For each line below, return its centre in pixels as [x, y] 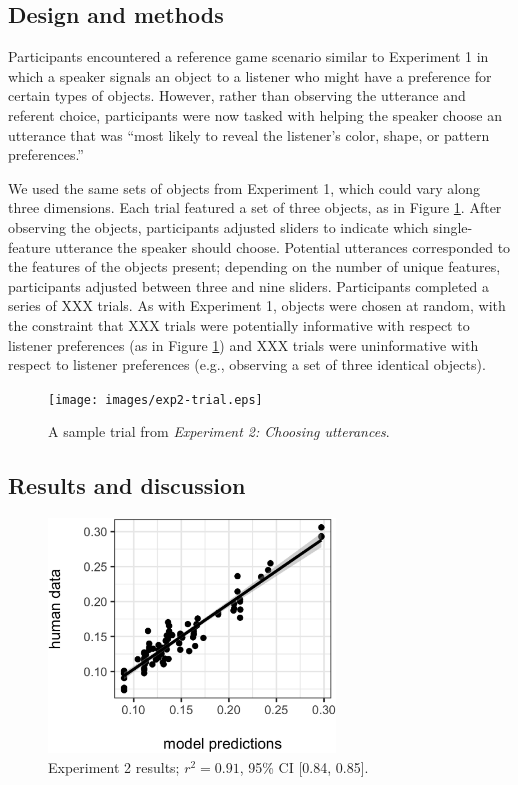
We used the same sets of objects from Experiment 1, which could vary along [244, 187]
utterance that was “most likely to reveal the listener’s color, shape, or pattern [249, 134]
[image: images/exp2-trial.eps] [155, 399]
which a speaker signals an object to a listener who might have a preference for [250, 75]
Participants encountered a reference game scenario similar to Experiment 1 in [248, 56]
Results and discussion [127, 485]
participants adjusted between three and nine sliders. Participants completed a [249, 285]
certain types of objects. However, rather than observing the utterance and [237, 95]
